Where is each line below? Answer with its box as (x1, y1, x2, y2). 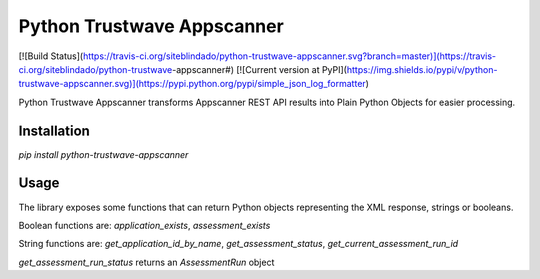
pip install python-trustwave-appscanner (18, 148, 189, 160)
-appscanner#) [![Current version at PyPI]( (171, 63, 347, 75)
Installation (18, 122, 90, 139)
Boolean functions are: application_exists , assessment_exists (18, 219, 271, 231)
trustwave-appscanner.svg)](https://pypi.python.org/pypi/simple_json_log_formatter (18, 78, 367, 90)
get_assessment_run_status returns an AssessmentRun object (18, 256, 275, 268)
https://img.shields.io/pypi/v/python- (346, 63, 498, 75)
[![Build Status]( (18, 50, 84, 62)
